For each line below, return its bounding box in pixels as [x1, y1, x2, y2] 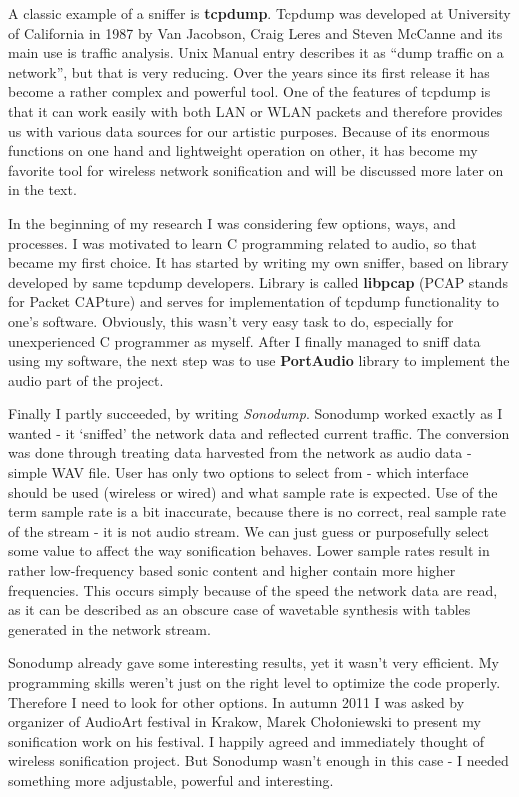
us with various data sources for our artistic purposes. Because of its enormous [8, 120, 490, 141]
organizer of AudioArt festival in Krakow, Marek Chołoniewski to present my [8, 711, 482, 732]
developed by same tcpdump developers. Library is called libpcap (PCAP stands [8, 271, 508, 292]
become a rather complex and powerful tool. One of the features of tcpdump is [8, 81, 491, 102]
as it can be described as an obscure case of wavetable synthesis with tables [8, 599, 471, 620]
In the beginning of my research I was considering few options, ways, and [8, 212, 456, 233]
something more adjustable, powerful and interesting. [8, 769, 334, 790]
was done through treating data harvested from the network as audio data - [8, 442, 472, 463]
